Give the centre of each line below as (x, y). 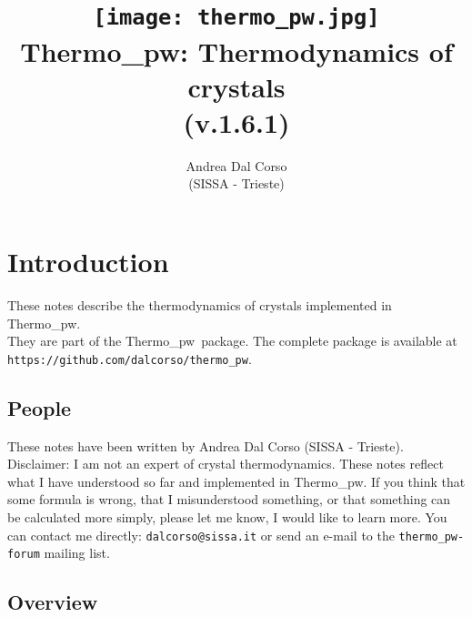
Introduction (88, 261)
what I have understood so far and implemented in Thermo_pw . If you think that (236, 481)
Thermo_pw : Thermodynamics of (236, 51)
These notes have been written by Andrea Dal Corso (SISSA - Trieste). (206, 445)
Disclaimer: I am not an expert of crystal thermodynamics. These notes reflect (226, 464)
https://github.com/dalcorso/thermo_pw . (130, 358)
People (40, 407)
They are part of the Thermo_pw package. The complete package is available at (232, 341)
